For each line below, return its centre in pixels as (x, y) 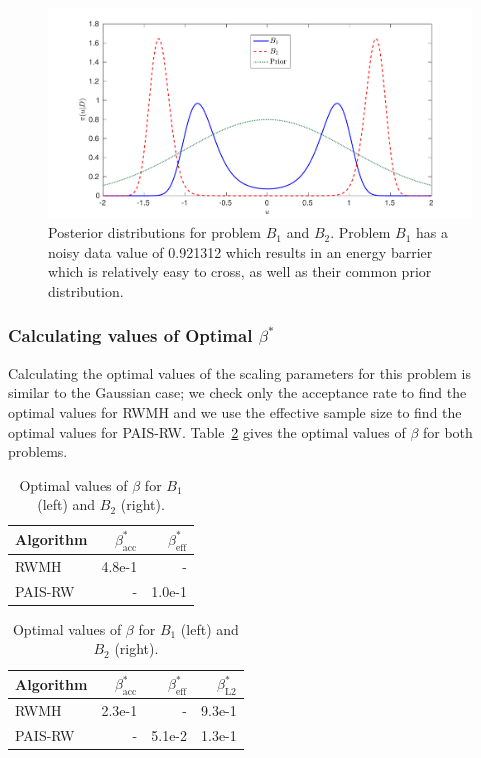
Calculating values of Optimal (130, 335)
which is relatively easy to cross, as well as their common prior (240, 271)
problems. (38, 451)
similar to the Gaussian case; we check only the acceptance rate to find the (237, 392)
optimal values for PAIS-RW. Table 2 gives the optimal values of (207, 431)
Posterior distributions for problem (154, 232)
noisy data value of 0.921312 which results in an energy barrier (240, 251)
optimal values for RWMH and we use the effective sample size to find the (235, 411)
